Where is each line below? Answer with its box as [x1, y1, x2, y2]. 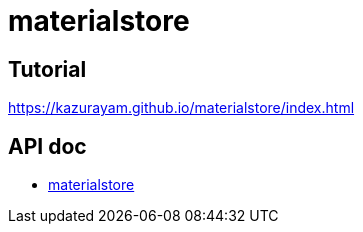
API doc [8, 133, 87, 159]
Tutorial [8, 56, 87, 82]
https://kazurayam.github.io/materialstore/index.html [8, 99, 355, 117]
